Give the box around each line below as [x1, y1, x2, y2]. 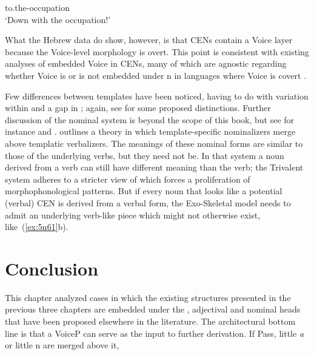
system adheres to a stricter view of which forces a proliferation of [5, 172, 250, 185]
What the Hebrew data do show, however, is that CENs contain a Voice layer [5, 33, 293, 46]
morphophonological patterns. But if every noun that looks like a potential [5, 184, 282, 197]
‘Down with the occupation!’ [5, 13, 111, 25]
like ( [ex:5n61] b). [5, 220, 68, 233]
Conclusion [5, 255, 99, 280]
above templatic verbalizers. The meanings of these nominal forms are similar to [5, 137, 303, 149]
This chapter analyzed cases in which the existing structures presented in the [5, 291, 291, 303]
